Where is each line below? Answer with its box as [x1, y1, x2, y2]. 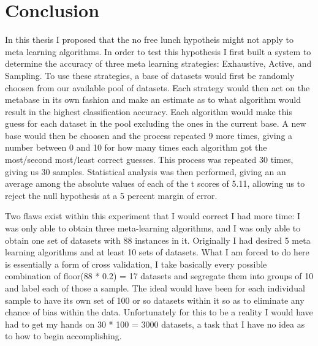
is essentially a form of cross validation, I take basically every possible [5, 257, 267, 270]
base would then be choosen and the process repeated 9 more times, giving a [5, 129, 293, 141]
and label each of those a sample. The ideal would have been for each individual [5, 282, 305, 294]
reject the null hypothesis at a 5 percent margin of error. [5, 189, 218, 201]
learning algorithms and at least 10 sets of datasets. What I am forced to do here [5, 246, 309, 258]
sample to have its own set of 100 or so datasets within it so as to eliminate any [5, 293, 305, 306]
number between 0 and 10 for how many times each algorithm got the [5, 141, 267, 154]
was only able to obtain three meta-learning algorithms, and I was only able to [5, 222, 301, 235]
